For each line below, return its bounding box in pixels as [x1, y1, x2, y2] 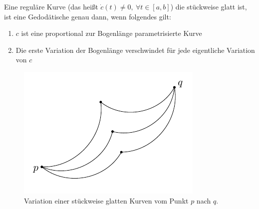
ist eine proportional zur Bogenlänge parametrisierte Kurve [21, 28, 202, 38]
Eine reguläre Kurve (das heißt [4, 1, 98, 11]
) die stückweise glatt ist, [170, 1, 247, 11]
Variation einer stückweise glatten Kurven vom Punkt [24, 195, 189, 206]
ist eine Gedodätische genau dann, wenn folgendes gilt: [4, 11, 171, 21]
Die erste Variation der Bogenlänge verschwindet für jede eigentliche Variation [15, 44, 255, 55]
